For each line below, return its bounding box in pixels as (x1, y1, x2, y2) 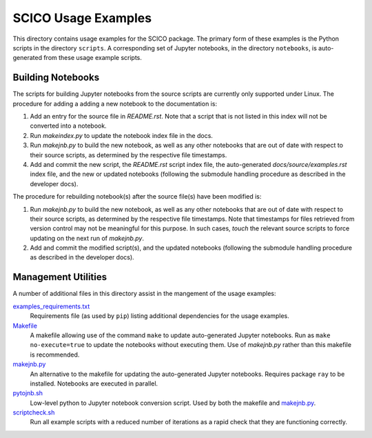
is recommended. (30, 350, 80, 359)
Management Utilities (12, 271, 107, 283)
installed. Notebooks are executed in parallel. (30, 379, 158, 388)
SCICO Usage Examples (12, 10, 152, 26)
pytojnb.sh (12, 389, 43, 397)
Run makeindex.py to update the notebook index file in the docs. (30, 131, 214, 139)
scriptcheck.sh (12, 408, 55, 417)
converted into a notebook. (30, 121, 107, 130)
